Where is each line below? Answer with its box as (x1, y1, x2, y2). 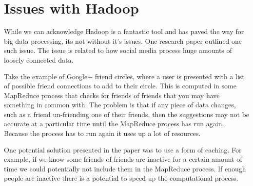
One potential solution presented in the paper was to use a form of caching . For (4, 144, 242, 154)
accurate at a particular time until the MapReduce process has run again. (4, 118, 224, 129)
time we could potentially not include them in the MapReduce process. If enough (4, 163, 246, 173)
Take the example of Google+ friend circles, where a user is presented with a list (4, 71, 245, 81)
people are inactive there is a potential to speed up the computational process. (4, 173, 238, 183)
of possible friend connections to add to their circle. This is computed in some (4, 81, 236, 91)
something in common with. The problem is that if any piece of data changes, (4, 100, 236, 110)
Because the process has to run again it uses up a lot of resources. (4, 128, 201, 138)
